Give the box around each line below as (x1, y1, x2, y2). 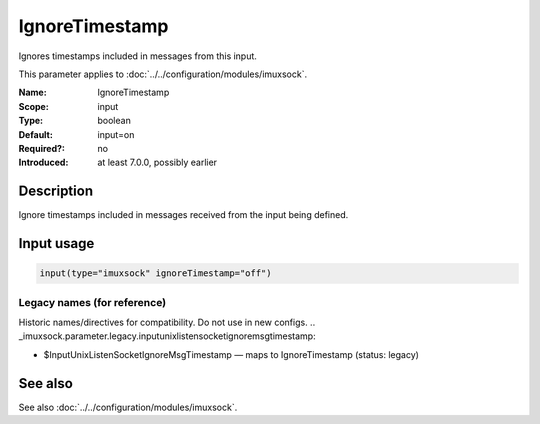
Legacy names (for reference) (18, 295, 167, 309)
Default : (18, 128, 54, 140)
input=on (97, 128, 135, 140)
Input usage (18, 235, 95, 252)
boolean (97, 115, 132, 127)
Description (18, 183, 94, 200)
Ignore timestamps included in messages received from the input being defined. (18, 209, 349, 221)
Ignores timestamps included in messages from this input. (18, 50, 257, 62)
